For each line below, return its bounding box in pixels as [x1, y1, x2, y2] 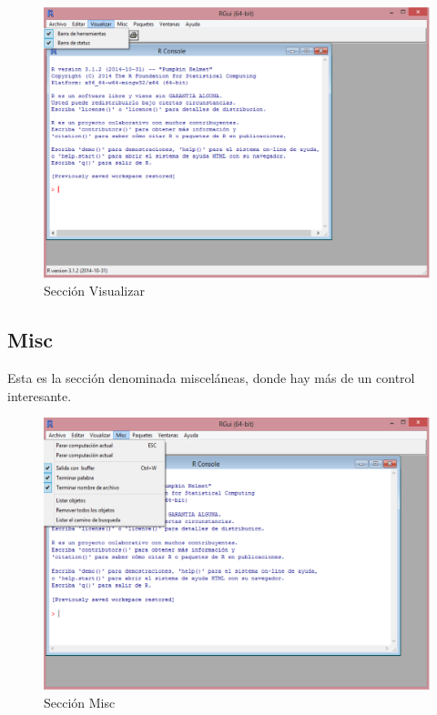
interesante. [7, 386, 72, 405]
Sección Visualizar [44, 281, 145, 300]
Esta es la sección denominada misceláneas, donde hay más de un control [7, 368, 415, 388]
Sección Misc [44, 693, 116, 712]
